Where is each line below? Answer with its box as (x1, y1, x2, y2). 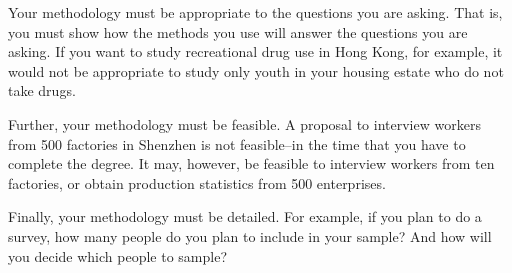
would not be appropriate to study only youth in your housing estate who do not (8, 60, 504, 81)
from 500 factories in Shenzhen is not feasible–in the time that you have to (8, 133, 466, 154)
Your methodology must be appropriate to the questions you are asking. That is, (8, 2, 503, 22)
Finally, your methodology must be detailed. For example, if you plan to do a (8, 206, 482, 227)
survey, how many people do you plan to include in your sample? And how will (8, 225, 492, 246)
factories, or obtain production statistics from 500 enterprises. (8, 172, 386, 193)
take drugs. (8, 80, 76, 101)
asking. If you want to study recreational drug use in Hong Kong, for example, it (8, 41, 503, 62)
